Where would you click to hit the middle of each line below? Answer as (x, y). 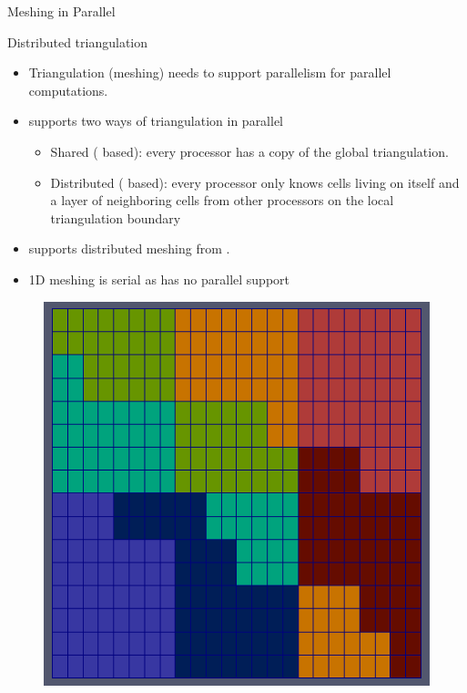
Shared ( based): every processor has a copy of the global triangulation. (249, 151)
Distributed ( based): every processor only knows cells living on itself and (255, 182)
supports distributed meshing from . (129, 248)
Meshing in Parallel (61, 11)
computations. (68, 90)
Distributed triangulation (78, 41)
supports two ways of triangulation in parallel (156, 121)
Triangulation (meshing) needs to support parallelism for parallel (210, 72)
